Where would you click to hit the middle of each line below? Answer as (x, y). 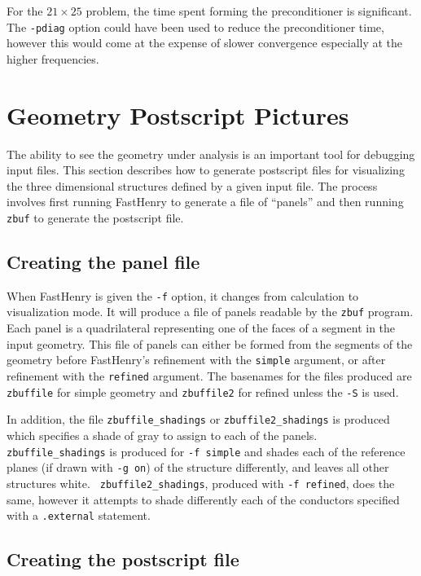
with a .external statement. (79, 515)
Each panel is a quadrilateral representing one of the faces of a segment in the (201, 328)
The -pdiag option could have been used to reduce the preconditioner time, (195, 26)
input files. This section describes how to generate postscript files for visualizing (206, 170)
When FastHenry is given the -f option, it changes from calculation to (183, 295)
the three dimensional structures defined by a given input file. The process (192, 185)
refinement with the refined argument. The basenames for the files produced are (209, 375)
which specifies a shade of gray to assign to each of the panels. (162, 435)
